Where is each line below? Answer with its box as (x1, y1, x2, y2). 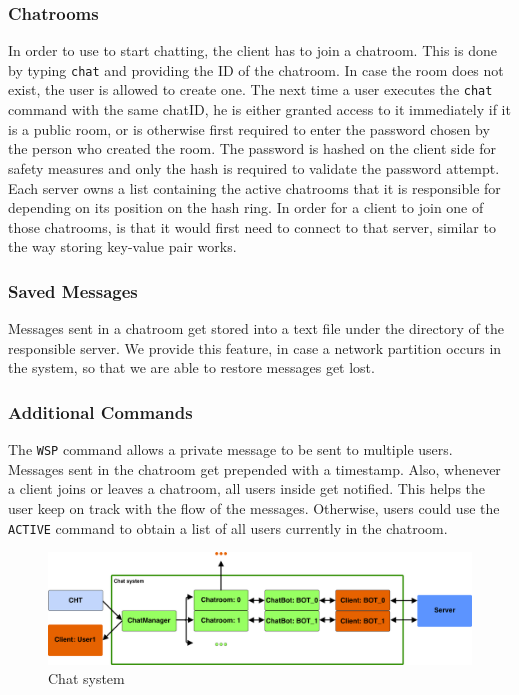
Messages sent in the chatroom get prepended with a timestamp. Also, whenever (8, 458, 501, 479)
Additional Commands (8, 399, 193, 424)
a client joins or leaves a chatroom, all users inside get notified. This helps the (8, 478, 486, 499)
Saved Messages (8, 278, 138, 303)
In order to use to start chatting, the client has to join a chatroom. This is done (8, 40, 497, 61)
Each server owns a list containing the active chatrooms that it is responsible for (8, 177, 501, 198)
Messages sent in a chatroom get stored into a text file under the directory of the (8, 318, 504, 339)
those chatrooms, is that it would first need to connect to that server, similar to (8, 216, 496, 237)
